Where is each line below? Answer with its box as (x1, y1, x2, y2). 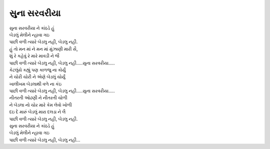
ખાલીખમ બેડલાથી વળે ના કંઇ (9, 80, 62, 87)
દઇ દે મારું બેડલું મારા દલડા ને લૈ (9, 109, 66, 115)
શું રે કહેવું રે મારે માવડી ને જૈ (9, 53, 59, 59)
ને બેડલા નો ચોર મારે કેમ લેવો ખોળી (9, 101, 72, 107)
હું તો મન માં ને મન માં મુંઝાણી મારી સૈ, (9, 45, 78, 52)
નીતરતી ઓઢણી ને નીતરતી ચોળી (9, 95, 67, 101)
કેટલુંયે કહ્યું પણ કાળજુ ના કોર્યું (9, 66, 66, 72)
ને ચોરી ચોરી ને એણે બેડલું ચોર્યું (9, 74, 66, 80)
